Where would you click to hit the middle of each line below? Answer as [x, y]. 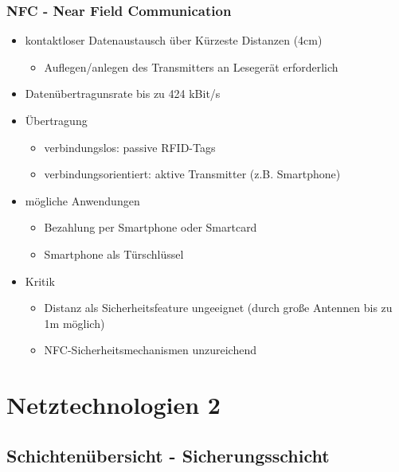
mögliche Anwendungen [82, 200]
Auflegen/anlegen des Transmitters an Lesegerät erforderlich [191, 66]
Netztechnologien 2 [113, 405]
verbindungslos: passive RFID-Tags [130, 147]
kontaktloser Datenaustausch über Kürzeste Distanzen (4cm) [174, 40]
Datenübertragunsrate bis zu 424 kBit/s [123, 94]
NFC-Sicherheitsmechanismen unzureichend [151, 350]
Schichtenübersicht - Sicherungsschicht [168, 455]
